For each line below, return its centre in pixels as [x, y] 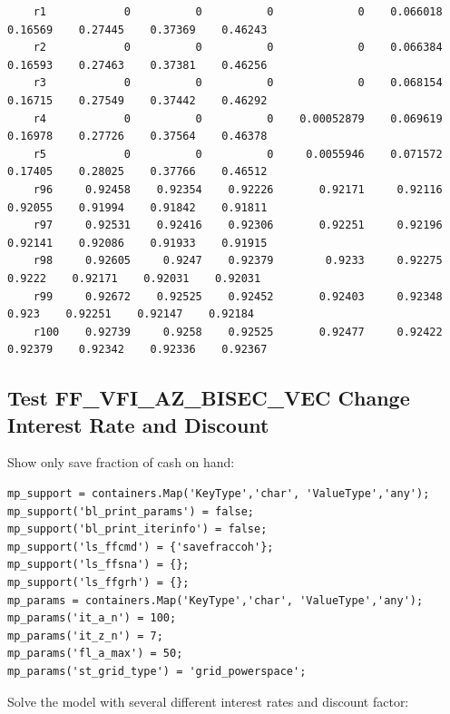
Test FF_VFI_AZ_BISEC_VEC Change [209, 398]
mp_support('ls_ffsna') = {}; [98, 565]
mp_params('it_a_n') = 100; [92, 618]
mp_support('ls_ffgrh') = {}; [98, 583]
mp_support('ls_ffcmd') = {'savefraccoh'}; [141, 547]
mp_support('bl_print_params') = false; [131, 511]
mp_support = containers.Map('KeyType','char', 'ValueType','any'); [219, 494]
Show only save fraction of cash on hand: [121, 462]
